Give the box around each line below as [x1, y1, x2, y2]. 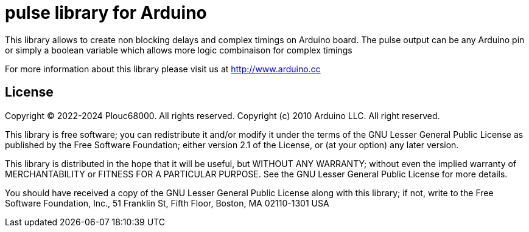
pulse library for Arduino [5, 2, 207, 23]
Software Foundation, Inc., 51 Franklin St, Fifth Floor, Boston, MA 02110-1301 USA [5, 197, 329, 208]
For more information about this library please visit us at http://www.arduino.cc [5, 63, 321, 74]
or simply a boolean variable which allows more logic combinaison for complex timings [5, 44, 352, 55]
